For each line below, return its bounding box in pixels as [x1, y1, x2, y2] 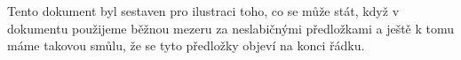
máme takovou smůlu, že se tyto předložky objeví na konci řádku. [7, 36, 365, 55]
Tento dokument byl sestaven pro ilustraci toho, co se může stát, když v [7, 2, 400, 19]
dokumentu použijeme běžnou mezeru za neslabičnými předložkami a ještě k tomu [7, 19, 455, 37]
